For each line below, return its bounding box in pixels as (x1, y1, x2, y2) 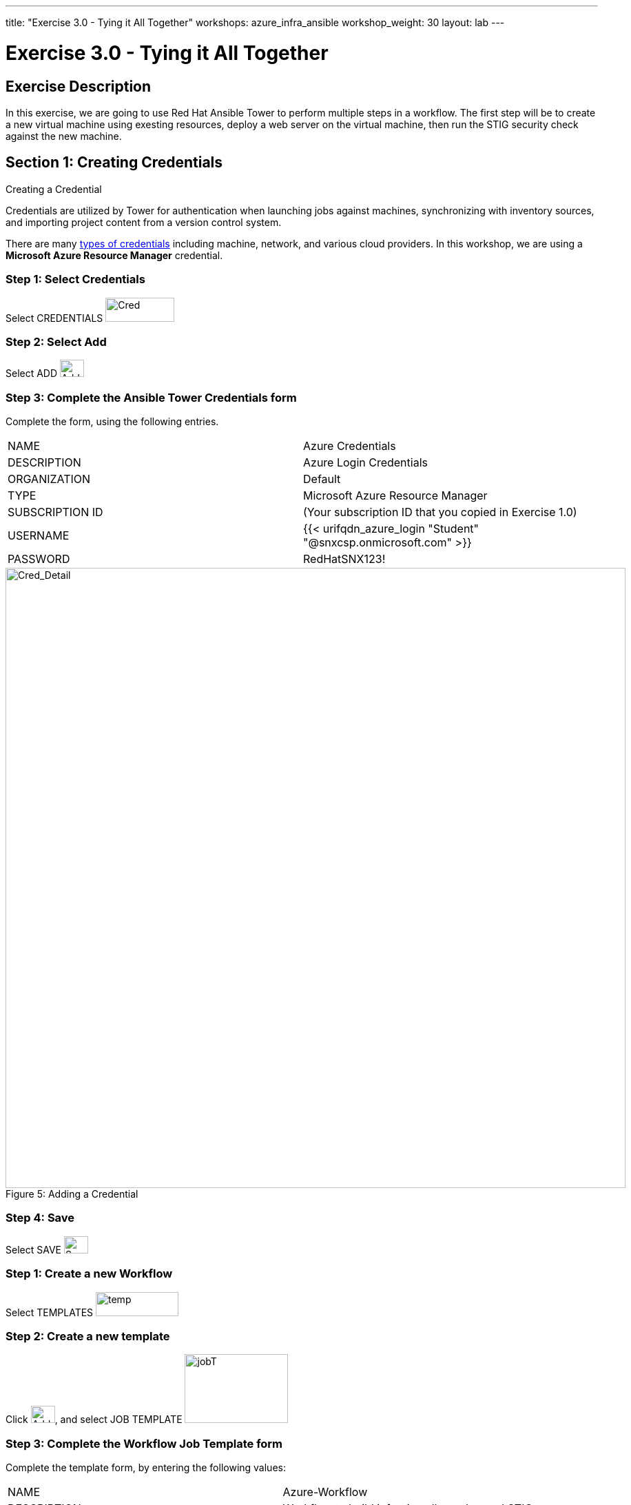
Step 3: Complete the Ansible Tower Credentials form (6, 390, 297, 405)
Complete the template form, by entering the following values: (6, 1462, 286, 1474)
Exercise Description (6, 77, 152, 95)
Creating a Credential (6, 183, 102, 195)
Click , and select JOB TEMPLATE (6, 1413, 183, 1426)
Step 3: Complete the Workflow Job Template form (6, 1436, 283, 1451)
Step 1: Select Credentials (6, 272, 145, 287)
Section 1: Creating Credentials (6, 154, 223, 172)
